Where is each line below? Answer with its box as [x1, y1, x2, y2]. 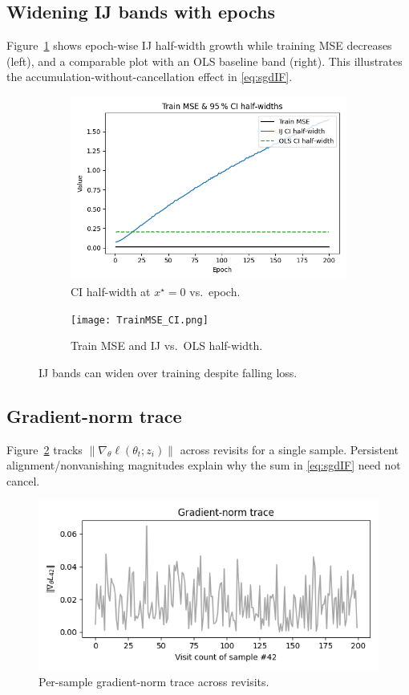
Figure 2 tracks [6, 441, 83, 457]
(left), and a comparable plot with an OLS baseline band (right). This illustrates [6, 52, 403, 69]
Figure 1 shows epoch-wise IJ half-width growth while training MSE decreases [6, 37, 392, 54]
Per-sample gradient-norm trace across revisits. [38, 673, 269, 689]
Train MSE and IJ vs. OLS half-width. [71, 337, 263, 354]
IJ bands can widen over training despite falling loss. [38, 364, 298, 380]
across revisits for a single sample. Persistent [180, 441, 399, 457]
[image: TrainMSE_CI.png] [71, 314, 209, 326]
